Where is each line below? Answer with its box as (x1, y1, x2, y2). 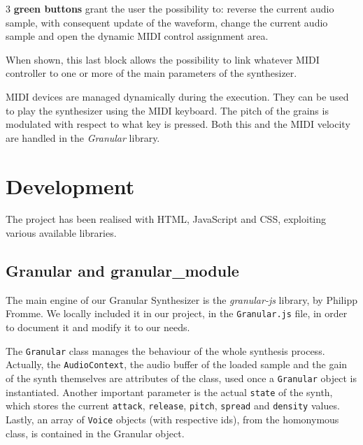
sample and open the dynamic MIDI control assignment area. (6, 29, 269, 43)
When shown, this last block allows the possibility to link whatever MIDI (6, 52, 320, 66)
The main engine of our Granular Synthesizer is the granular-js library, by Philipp (6, 292, 357, 307)
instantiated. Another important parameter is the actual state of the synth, (6, 384, 333, 399)
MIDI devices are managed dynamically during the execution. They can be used (6, 89, 349, 103)
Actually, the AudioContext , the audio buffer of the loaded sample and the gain (6, 357, 348, 372)
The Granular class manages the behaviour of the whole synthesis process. (6, 343, 325, 358)
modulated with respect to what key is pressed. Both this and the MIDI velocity (6, 117, 350, 131)
